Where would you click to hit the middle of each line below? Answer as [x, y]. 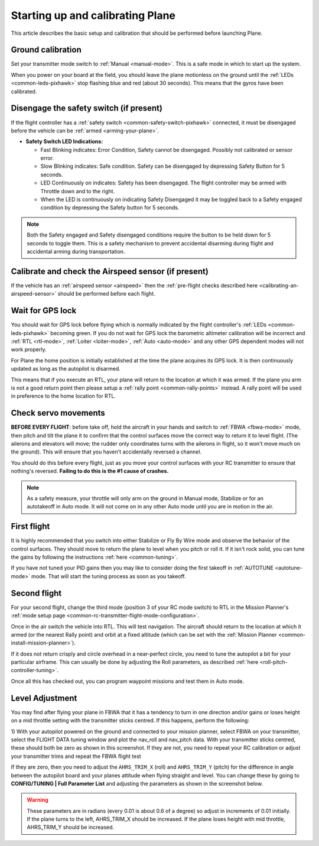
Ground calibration [46, 50]
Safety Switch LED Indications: [64, 141]
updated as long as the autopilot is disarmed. [66, 369]
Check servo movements [58, 413]
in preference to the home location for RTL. [64, 396]
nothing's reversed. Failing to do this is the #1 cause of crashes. [90, 471]
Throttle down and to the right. [78, 191]
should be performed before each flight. [106, 294]
